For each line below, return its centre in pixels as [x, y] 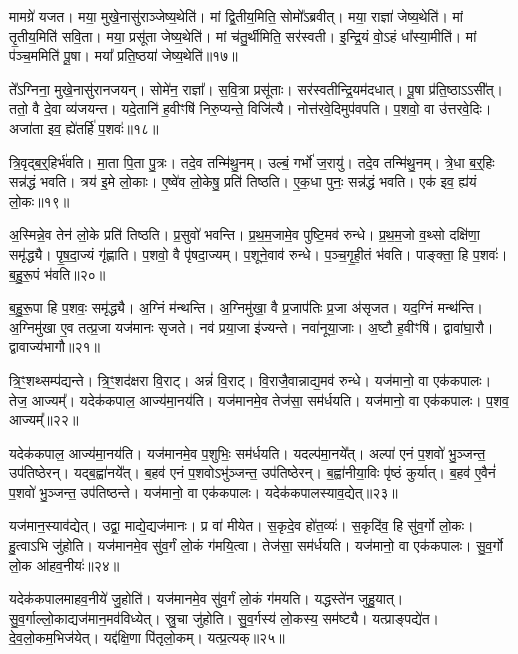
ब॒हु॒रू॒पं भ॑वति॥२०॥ [57, 273]
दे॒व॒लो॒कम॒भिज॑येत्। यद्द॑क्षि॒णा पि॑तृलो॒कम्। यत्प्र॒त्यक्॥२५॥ [147, 637]
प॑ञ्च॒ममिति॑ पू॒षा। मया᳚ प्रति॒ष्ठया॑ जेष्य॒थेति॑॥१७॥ [123, 55]
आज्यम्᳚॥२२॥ [44, 419]
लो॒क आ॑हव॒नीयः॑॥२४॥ [64, 564]
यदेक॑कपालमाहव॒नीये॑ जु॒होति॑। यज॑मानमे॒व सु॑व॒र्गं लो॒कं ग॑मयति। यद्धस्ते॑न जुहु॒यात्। [206, 598]
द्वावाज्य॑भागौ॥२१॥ [54, 346]
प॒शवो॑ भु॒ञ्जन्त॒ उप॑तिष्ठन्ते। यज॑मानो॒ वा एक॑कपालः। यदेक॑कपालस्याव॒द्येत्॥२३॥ [203, 491]
